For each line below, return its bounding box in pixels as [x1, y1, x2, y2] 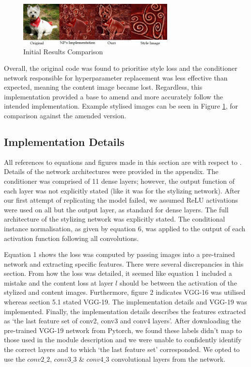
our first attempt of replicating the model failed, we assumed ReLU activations [4, 195, 238, 205]
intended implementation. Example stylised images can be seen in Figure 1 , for [4, 101, 238, 111]
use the [4, 353, 25, 364]
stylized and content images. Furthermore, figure [4, 287, 148, 297]
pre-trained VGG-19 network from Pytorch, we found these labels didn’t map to [4, 325, 242, 335]
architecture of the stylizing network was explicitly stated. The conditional [4, 214, 225, 224]
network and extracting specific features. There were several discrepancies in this [4, 258, 244, 269]
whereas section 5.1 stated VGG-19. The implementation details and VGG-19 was [4, 297, 247, 307]
